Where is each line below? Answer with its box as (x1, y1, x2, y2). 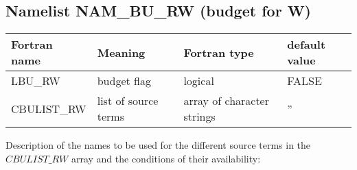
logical (183, 73, 214, 89)
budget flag (97, 73, 151, 89)
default (287, 36, 326, 53)
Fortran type (183, 44, 254, 60)
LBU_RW (11, 73, 60, 89)
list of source (97, 93, 159, 109)
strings (183, 108, 216, 125)
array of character (183, 93, 269, 109)
